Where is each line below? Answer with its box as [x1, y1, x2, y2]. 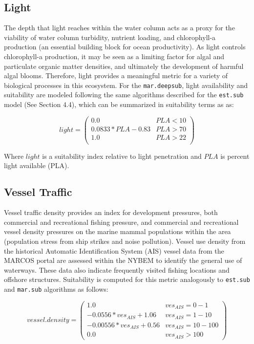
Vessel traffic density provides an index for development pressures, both [4, 207, 218, 217]
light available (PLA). [4, 160, 69, 171]
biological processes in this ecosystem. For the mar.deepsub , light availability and [4, 80, 248, 90]
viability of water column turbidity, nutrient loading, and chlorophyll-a [4, 32, 216, 42]
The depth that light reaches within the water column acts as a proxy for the [4, 22, 235, 33]
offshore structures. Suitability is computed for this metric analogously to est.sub [4, 274, 250, 284]
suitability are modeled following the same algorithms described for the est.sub [4, 89, 244, 100]
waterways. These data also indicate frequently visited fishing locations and [4, 264, 230, 275]
